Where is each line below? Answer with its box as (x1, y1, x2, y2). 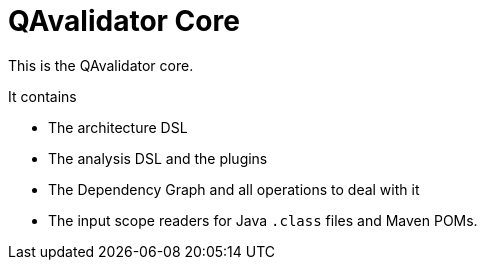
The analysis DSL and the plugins (48, 149, 268, 167)
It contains (8, 87, 77, 105)
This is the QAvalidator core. (8, 56, 194, 74)
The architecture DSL (48, 118, 188, 136)
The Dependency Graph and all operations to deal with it (48, 180, 420, 198)
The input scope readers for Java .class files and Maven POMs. (48, 211, 478, 229)
